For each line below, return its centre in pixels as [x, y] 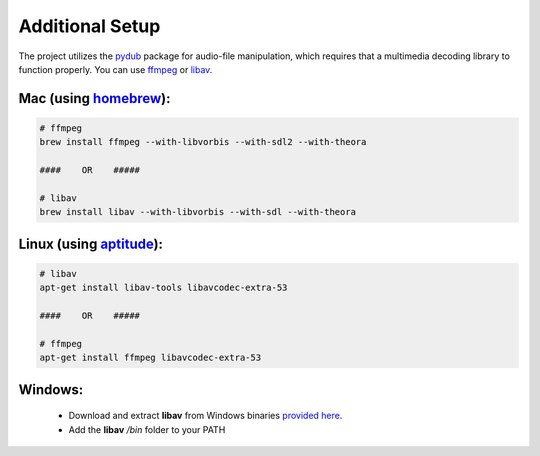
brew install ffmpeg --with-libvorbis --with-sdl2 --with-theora [203, 142]
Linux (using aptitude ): [91, 243]
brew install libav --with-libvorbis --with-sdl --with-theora [198, 212]
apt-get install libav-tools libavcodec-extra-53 [163, 288]
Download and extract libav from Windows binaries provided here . [205, 416]
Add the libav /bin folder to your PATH [147, 429]
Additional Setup [89, 26]
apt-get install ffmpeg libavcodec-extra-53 [150, 358]
